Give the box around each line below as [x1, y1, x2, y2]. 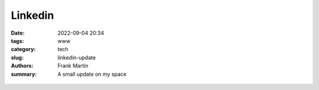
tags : [11, 37, 24, 44]
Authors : [11, 62, 34, 69]
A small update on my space [57, 71, 127, 78]
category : [11, 46, 36, 53]
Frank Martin [57, 62, 89, 69]
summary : [11, 71, 37, 78]
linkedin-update [57, 54, 96, 61]
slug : [11, 54, 24, 61]
